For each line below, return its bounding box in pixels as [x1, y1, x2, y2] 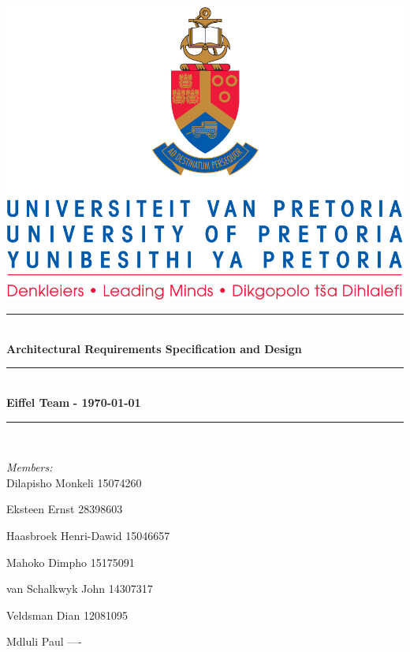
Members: [6, 459, 53, 475]
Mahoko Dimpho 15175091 [6, 553, 135, 570]
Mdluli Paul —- [6, 633, 82, 650]
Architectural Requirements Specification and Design [6, 340, 302, 356]
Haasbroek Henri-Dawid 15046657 [6, 527, 170, 543]
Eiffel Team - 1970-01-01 [6, 393, 141, 410]
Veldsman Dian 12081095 [6, 606, 128, 623]
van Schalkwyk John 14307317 [6, 580, 153, 597]
